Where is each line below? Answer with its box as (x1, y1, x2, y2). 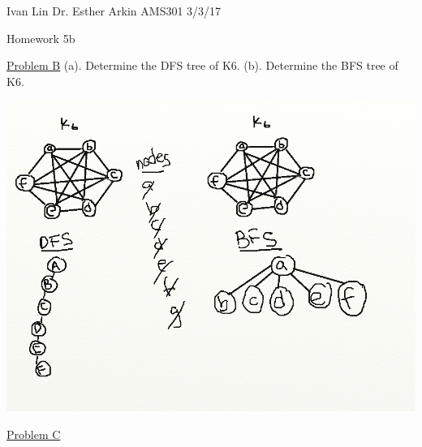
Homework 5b (6, 29, 75, 46)
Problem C (6, 425, 61, 442)
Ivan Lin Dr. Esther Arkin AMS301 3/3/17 (6, 2, 222, 19)
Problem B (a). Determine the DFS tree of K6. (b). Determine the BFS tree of (6, 57, 398, 74)
